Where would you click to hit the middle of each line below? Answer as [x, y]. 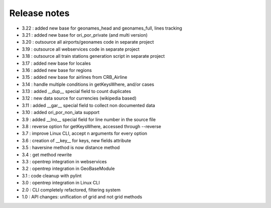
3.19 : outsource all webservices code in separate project [81, 49]
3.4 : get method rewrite [47, 154]
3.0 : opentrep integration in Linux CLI [61, 183]
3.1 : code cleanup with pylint [52, 175]
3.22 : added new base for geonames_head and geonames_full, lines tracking [102, 28]
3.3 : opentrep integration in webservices [64, 161]
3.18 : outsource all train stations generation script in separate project [93, 56]
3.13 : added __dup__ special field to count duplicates [77, 91]
